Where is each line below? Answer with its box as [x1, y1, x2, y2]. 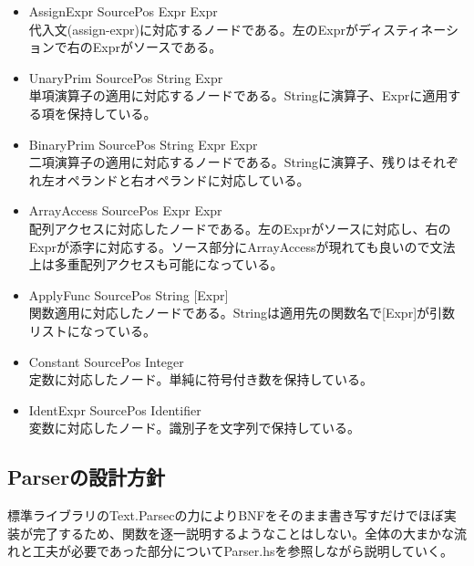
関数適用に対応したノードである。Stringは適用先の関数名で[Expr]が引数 [28, 303, 456, 322]
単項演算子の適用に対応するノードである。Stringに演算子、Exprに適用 [28, 86, 448, 105]
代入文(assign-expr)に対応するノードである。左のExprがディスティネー [28, 19, 446, 38]
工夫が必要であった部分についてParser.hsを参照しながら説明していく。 [32, 541, 454, 561]
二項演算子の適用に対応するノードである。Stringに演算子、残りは [28, 152, 421, 172]
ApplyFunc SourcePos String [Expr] [28, 285, 229, 304]
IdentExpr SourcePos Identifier [28, 400, 201, 419]
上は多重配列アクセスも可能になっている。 [28, 255, 283, 274]
